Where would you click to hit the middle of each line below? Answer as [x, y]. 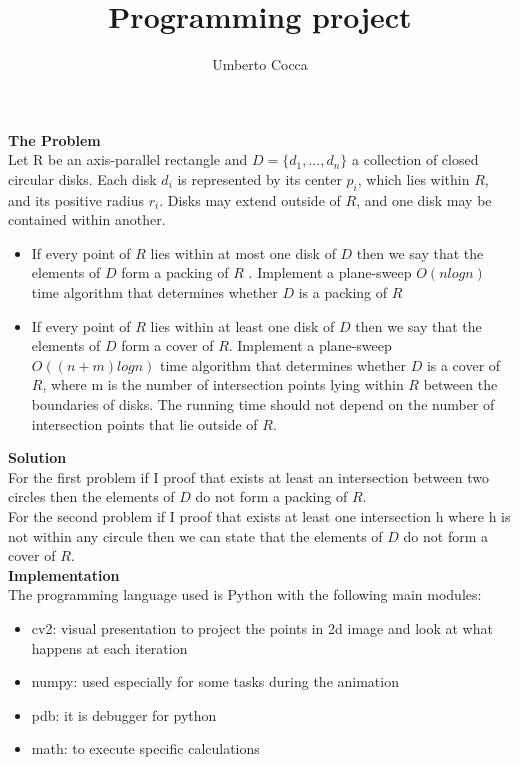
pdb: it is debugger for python [124, 714]
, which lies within [413, 178]
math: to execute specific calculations [145, 748]
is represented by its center [259, 178]
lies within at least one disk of [242, 325]
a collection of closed [415, 159]
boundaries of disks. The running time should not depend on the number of [263, 404]
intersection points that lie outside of [144, 423]
